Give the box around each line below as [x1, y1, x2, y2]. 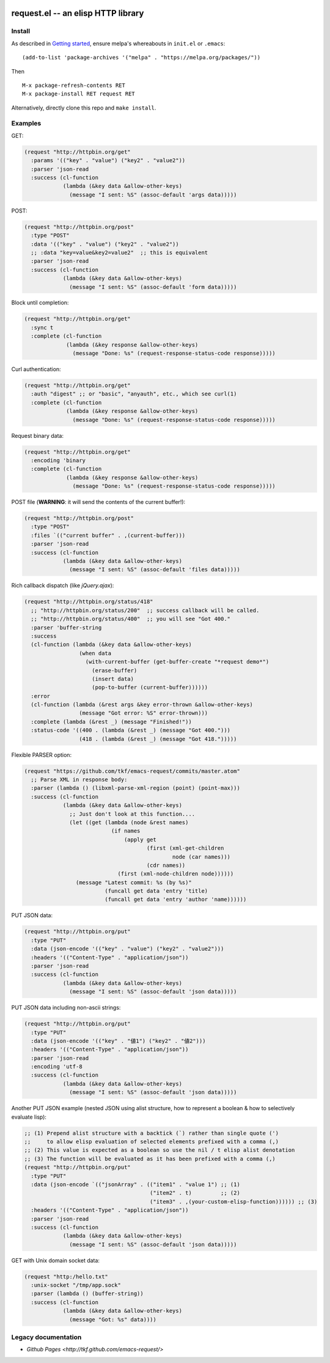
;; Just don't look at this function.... [69, 810, 196, 817]
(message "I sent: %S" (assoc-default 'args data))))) [69, 191, 237, 198]
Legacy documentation [11, 1332, 82, 1341]
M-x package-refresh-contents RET [22, 81, 125, 89]
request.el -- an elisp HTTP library [11, 8, 144, 18]
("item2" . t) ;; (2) [150, 1190, 241, 1196]
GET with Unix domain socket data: [11, 1256, 100, 1264]
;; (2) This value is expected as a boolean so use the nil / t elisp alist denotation [24, 1147, 295, 1154]
